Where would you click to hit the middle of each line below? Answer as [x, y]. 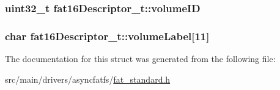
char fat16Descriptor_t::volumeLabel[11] [107, 36]
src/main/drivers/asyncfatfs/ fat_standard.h [88, 79]
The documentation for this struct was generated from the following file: [140, 59]
